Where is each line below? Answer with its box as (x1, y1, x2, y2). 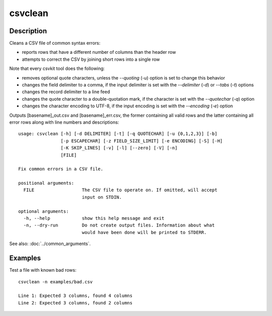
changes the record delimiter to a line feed (22, 89, 110, 95)
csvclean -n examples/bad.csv (18, 279, 93, 284)
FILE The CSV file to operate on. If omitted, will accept (23, 187, 218, 193)
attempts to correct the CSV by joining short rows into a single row (22, 56, 160, 62)
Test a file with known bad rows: (9, 267, 77, 273)
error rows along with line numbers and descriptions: (9, 119, 119, 125)
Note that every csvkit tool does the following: (9, 65, 105, 71)
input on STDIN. (82, 194, 122, 200)
